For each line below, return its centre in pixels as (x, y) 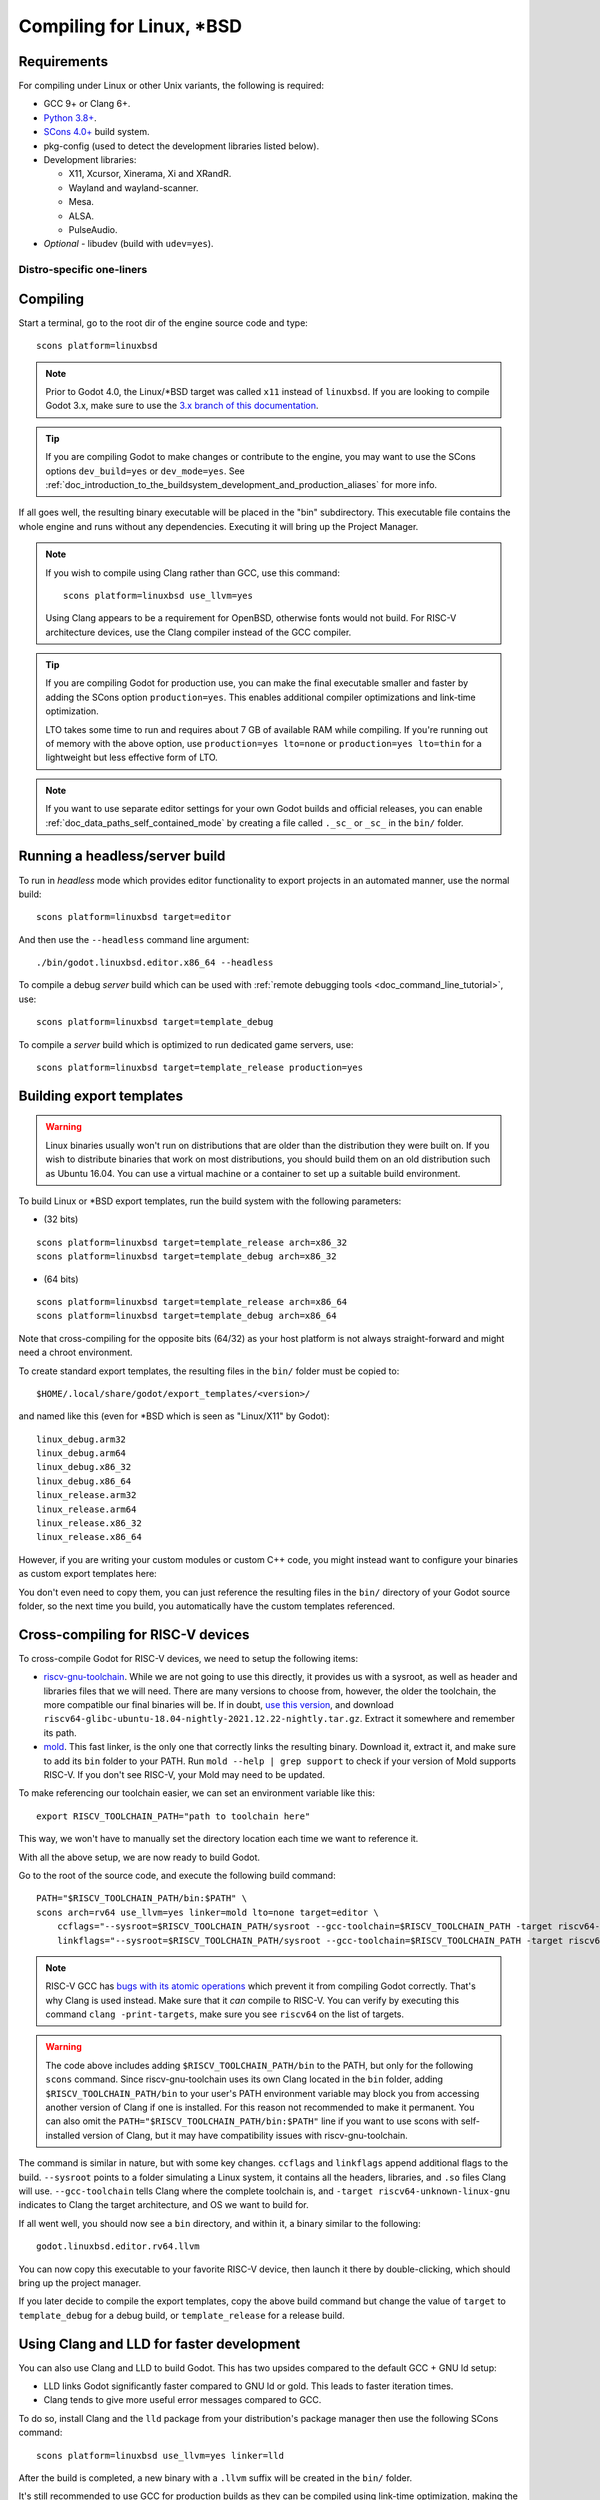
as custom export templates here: (87, 1574)
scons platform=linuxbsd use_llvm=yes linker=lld (160, 2455)
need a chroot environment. (76, 1352)
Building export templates (101, 1095)
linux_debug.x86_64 (84, 1481)
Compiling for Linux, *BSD (130, 26)
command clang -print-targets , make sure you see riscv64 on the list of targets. (225, 2014)
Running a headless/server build (122, 856)
